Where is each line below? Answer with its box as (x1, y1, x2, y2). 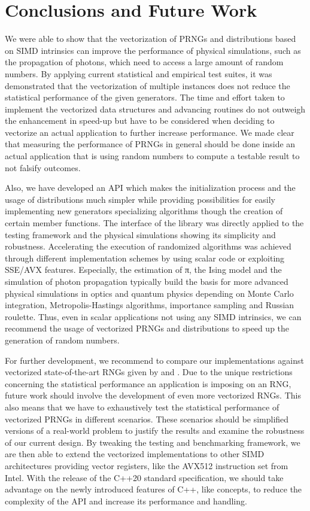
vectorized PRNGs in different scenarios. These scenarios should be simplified (5, 412, 289, 425)
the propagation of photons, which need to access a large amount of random (5, 56, 284, 68)
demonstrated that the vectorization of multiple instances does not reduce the (5, 79, 290, 92)
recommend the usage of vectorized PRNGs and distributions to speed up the (5, 322, 290, 334)
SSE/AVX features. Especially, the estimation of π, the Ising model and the (5, 263, 282, 276)
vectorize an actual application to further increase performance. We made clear (5, 126, 294, 138)
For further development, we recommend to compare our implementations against (5, 354, 304, 366)
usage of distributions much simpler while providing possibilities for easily (5, 193, 275, 205)
